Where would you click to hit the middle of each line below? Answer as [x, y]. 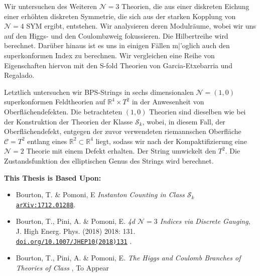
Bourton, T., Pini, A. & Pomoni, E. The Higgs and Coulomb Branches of [128, 258]
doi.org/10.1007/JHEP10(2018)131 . [74, 241]
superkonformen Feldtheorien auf [55, 102]
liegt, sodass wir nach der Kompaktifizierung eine [171, 141]
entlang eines [47, 141]
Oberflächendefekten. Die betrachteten [63, 111]
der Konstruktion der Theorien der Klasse [69, 121]
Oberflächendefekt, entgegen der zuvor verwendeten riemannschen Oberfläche [123, 131]
